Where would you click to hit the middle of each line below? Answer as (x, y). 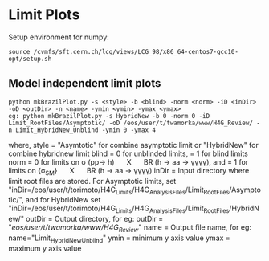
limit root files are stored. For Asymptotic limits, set (92, 181)
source (19, 51)
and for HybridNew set (63, 200)
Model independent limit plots (85, 83)
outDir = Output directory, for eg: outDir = (94, 219)
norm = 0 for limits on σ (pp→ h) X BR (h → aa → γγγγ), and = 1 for (128, 161)
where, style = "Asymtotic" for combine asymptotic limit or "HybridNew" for (133, 145)
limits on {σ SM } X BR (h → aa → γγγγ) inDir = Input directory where (129, 171)
